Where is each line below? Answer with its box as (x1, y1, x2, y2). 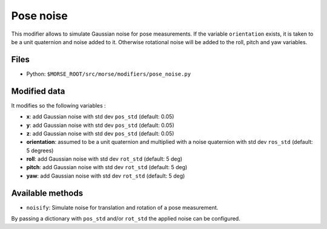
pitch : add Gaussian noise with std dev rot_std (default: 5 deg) (26, 164, 188, 171)
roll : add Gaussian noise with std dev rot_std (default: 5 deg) (26, 155, 183, 163)
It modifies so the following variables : (11, 102, 106, 109)
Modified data (11, 86, 65, 96)
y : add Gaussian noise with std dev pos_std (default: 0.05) (26, 121, 175, 129)
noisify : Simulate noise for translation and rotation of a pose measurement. (26, 204, 219, 211)
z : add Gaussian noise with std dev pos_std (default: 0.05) (26, 130, 174, 137)
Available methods (11, 188, 84, 198)
